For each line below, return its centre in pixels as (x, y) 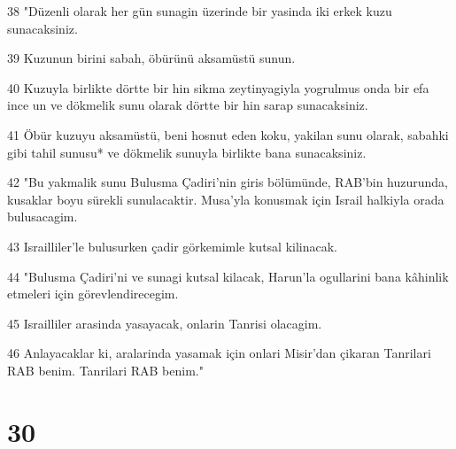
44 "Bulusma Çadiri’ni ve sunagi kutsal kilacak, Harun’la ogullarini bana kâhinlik (228, 276)
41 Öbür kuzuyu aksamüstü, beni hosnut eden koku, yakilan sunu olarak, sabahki (228, 134)
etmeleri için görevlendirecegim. (93, 294)
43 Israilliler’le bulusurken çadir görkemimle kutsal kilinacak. (173, 246)
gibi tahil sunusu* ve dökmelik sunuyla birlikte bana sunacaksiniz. (187, 152)
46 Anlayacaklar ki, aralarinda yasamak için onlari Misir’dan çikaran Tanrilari (219, 353)
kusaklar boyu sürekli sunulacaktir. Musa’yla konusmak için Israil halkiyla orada (226, 199)
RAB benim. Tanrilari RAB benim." (105, 370)
